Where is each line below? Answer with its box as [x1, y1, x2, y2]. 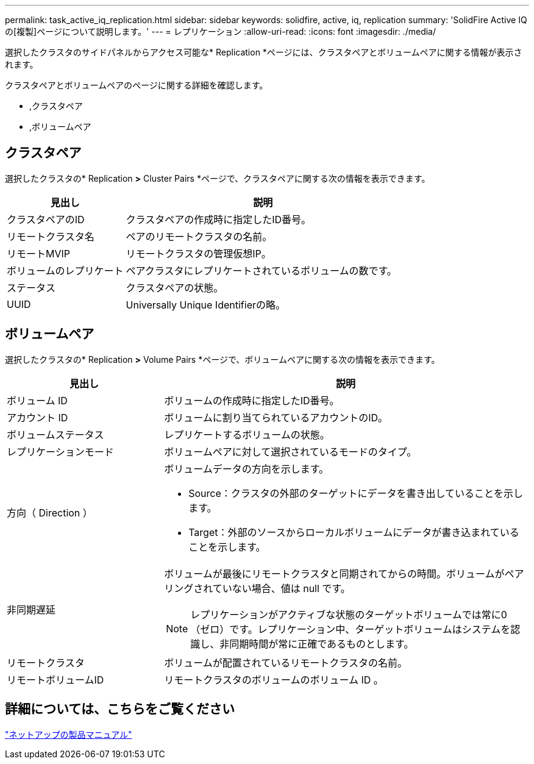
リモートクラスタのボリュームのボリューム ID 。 [164, 673, 383, 686]
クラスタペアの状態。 [126, 281, 224, 294]
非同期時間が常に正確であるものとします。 [219, 637, 414, 650]
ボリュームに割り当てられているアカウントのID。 [164, 411, 388, 424]
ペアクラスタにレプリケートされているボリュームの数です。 [126, 264, 397, 277]
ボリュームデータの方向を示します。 [164, 462, 329, 475]
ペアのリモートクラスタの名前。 [126, 230, 272, 243]
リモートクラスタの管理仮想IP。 [126, 247, 271, 260]
